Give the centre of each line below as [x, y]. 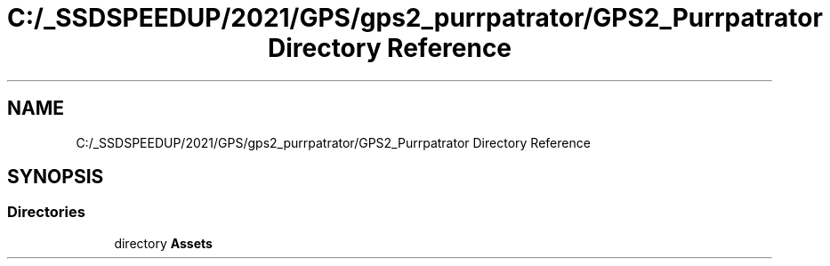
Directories [46, 212]
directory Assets [163, 243]
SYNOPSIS [56, 177]
